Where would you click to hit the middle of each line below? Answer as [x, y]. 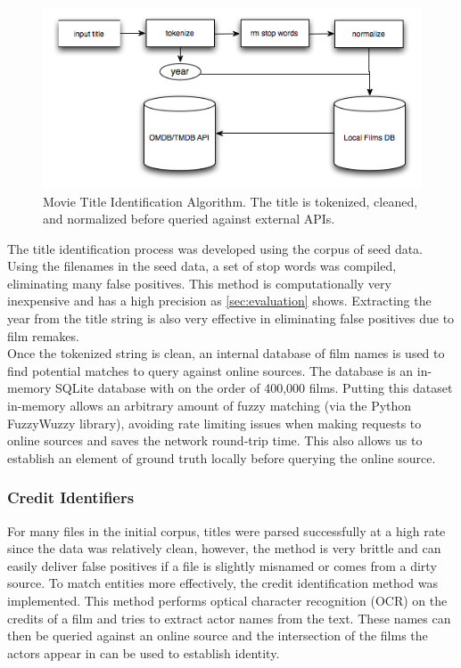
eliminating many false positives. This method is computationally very [199, 283]
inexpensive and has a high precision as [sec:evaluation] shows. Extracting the [219, 301]
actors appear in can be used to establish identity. [144, 652]
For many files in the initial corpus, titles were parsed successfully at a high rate [226, 530]
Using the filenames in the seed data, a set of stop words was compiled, [202, 266]
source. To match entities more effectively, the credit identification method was [222, 583]
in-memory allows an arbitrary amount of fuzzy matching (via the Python [210, 406]
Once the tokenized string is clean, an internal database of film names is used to [226, 353]
